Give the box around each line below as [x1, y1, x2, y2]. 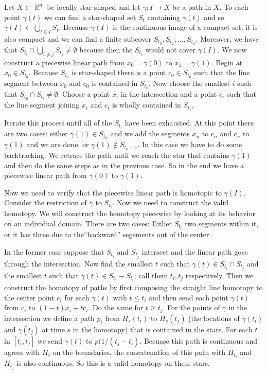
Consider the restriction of [4, 197, 87, 208]
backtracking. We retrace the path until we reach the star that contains [4, 149, 229, 160]
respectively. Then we [185, 270, 254, 280]
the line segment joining [4, 99, 80, 110]
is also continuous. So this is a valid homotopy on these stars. [16, 357, 210, 368]
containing [147, 11, 181, 22]
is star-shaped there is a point [72, 67, 166, 78]
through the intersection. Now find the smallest [4, 258, 153, 269]
